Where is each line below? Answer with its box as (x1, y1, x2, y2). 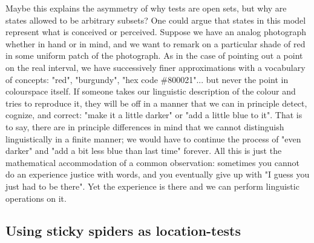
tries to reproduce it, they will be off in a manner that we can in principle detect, (5, 96, 307, 109)
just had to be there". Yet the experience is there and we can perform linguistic (5, 179, 299, 192)
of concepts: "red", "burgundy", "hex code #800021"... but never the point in (5, 73, 289, 85)
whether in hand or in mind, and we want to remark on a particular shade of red (5, 37, 306, 50)
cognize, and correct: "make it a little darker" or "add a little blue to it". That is (5, 108, 303, 121)
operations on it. (5, 191, 67, 204)
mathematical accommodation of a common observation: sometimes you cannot (5, 156, 299, 168)
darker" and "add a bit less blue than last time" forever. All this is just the (5, 144, 282, 157)
